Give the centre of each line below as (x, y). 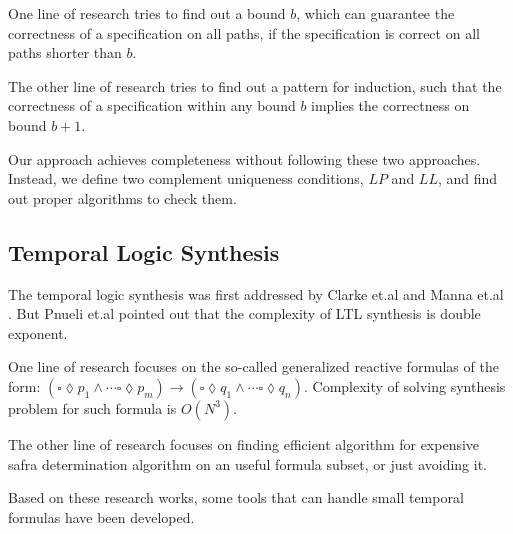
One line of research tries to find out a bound (147, 13)
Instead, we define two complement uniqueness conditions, (186, 178)
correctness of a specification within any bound (152, 105)
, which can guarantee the (375, 13)
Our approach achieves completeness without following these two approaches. (244, 158)
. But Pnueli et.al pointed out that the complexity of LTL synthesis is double (244, 313)
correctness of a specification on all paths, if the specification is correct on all (244, 32)
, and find (467, 178)
